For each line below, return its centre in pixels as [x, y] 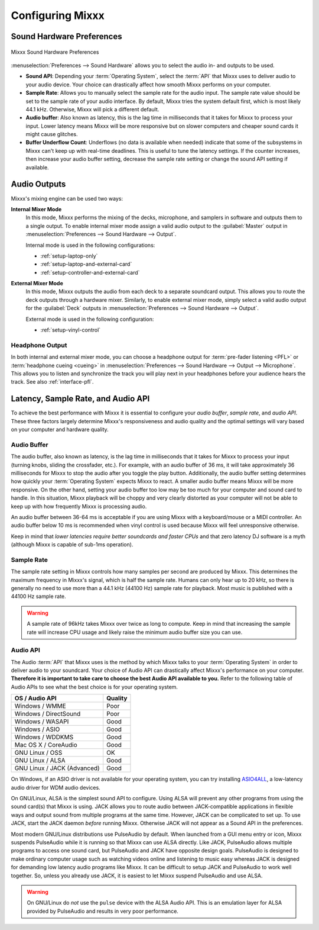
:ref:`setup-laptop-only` [69, 256]
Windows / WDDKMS [44, 737]
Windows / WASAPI [42, 722]
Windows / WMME [40, 706]
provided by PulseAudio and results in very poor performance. [102, 911]
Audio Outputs [38, 184]
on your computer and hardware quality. [60, 430]
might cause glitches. [52, 134]
